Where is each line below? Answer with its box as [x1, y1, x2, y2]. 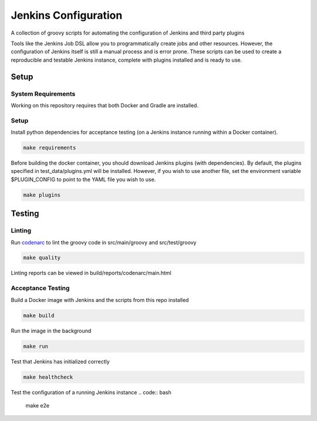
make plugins [23, 191, 61, 198]
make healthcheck [23, 374, 73, 381]
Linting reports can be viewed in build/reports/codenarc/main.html [11, 270, 171, 277]
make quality [23, 254, 61, 261]
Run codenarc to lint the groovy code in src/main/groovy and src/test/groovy [11, 239, 197, 246]
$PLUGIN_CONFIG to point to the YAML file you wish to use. [11, 176, 156, 183]
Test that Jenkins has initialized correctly [11, 358, 110, 365]
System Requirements [11, 90, 76, 98]
